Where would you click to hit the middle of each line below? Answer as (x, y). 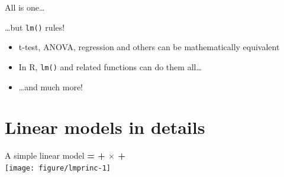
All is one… (25, 7)
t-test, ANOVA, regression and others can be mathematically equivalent (149, 47)
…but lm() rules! (35, 27)
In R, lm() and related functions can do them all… (110, 66)
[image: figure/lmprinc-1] (58, 168)
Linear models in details (105, 127)
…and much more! (51, 86)
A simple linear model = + (55, 155)
